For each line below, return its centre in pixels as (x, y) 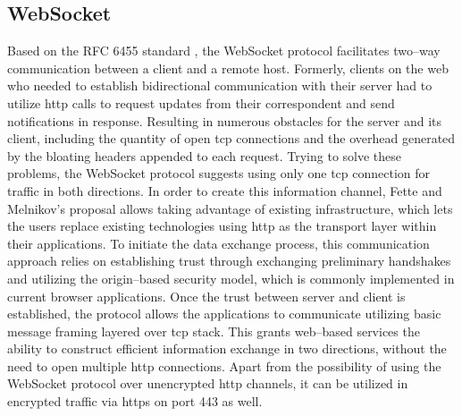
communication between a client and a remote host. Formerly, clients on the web (228, 68)
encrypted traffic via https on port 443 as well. (135, 401)
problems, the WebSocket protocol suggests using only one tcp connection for (219, 173)
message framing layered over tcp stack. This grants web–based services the (214, 331)
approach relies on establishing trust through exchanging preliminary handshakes (229, 261)
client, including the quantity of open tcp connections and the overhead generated (231, 138)
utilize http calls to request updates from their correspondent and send (201, 102)
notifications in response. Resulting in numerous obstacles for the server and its (225, 120)
